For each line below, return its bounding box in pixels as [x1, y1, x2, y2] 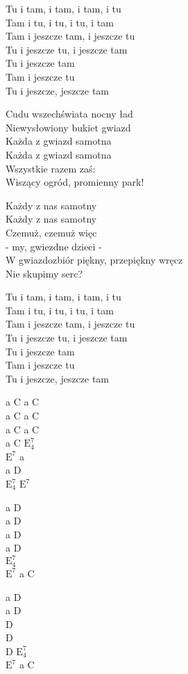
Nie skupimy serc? [6, 266, 83, 280]
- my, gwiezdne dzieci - [6, 239, 102, 253]
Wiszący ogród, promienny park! [6, 175, 144, 189]
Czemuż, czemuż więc [6, 225, 97, 239]
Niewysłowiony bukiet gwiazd [6, 120, 131, 134]
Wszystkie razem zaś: [6, 161, 96, 175]
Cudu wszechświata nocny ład [6, 106, 133, 121]
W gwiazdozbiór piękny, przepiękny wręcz [6, 252, 183, 267]
